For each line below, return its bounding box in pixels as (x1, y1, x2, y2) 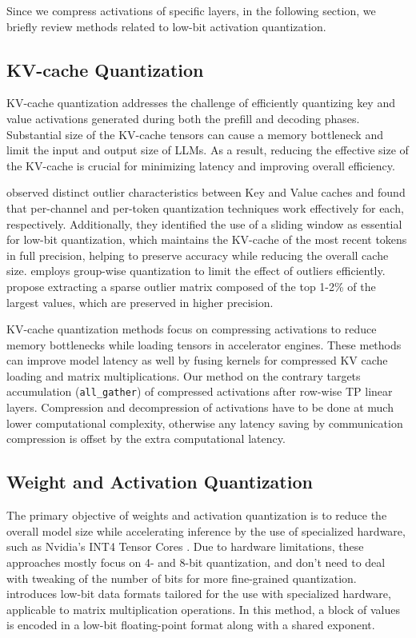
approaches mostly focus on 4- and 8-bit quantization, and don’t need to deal (6, 553, 386, 570)
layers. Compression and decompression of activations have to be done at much (6, 399, 394, 416)
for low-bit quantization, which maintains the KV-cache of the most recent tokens (6, 231, 407, 248)
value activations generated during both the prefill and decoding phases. (6, 110, 360, 126)
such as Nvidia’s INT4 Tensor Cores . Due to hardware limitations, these (6, 538, 364, 555)
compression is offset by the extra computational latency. (6, 430, 286, 447)
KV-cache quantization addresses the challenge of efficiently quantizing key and (6, 94, 395, 111)
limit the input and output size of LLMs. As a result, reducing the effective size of (6, 142, 409, 158)
